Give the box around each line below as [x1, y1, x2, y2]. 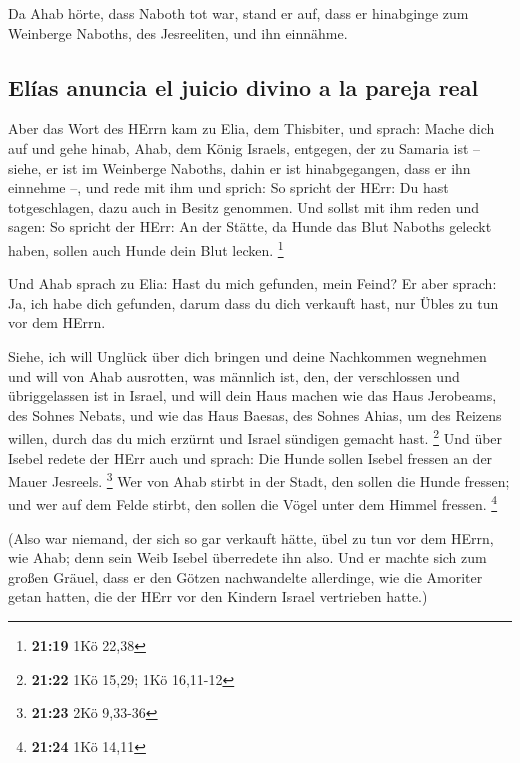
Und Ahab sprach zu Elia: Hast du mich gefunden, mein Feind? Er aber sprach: [8, 273, 497, 294]
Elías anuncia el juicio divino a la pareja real [8, 71, 479, 102]
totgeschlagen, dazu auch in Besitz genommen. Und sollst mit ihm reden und [8, 196, 480, 217]
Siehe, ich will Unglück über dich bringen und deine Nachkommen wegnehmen [8, 345, 487, 366]
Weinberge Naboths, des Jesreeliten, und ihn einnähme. [8, 22, 348, 43]
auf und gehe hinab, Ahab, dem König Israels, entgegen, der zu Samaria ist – [8, 137, 481, 158]
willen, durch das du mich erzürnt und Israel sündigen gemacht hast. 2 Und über [8, 425, 503, 449]
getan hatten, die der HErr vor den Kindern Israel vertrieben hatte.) [8, 586, 428, 607]
